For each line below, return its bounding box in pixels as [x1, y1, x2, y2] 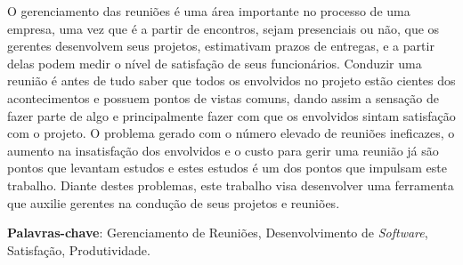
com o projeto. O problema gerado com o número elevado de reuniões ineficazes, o [7, 124, 455, 142]
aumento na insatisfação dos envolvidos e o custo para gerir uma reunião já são [7, 141, 439, 159]
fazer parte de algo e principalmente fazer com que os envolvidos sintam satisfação [7, 106, 456, 124]
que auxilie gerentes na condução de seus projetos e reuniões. [7, 193, 340, 212]
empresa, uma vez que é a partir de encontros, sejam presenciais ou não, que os [7, 19, 440, 37]
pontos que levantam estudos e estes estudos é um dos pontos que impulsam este [7, 158, 447, 177]
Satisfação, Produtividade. [7, 240, 150, 259]
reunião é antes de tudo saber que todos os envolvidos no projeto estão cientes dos [7, 71, 456, 90]
